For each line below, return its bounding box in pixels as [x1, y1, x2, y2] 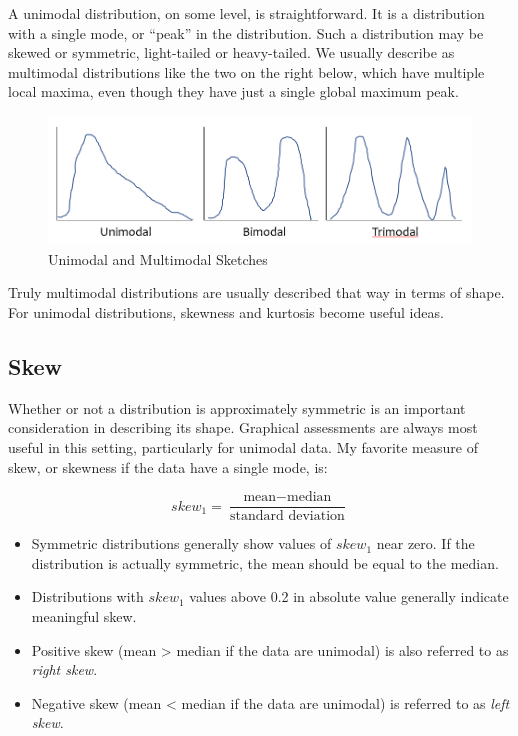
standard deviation [229, 509, 345, 524]
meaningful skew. [31, 606, 137, 627]
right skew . [31, 659, 98, 680]
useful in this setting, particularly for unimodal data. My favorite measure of [8, 437, 478, 458]
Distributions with [31, 586, 144, 607]
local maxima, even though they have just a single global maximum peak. [8, 81, 459, 102]
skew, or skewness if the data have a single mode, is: [8, 456, 328, 477]
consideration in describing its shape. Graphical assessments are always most [8, 417, 478, 438]
